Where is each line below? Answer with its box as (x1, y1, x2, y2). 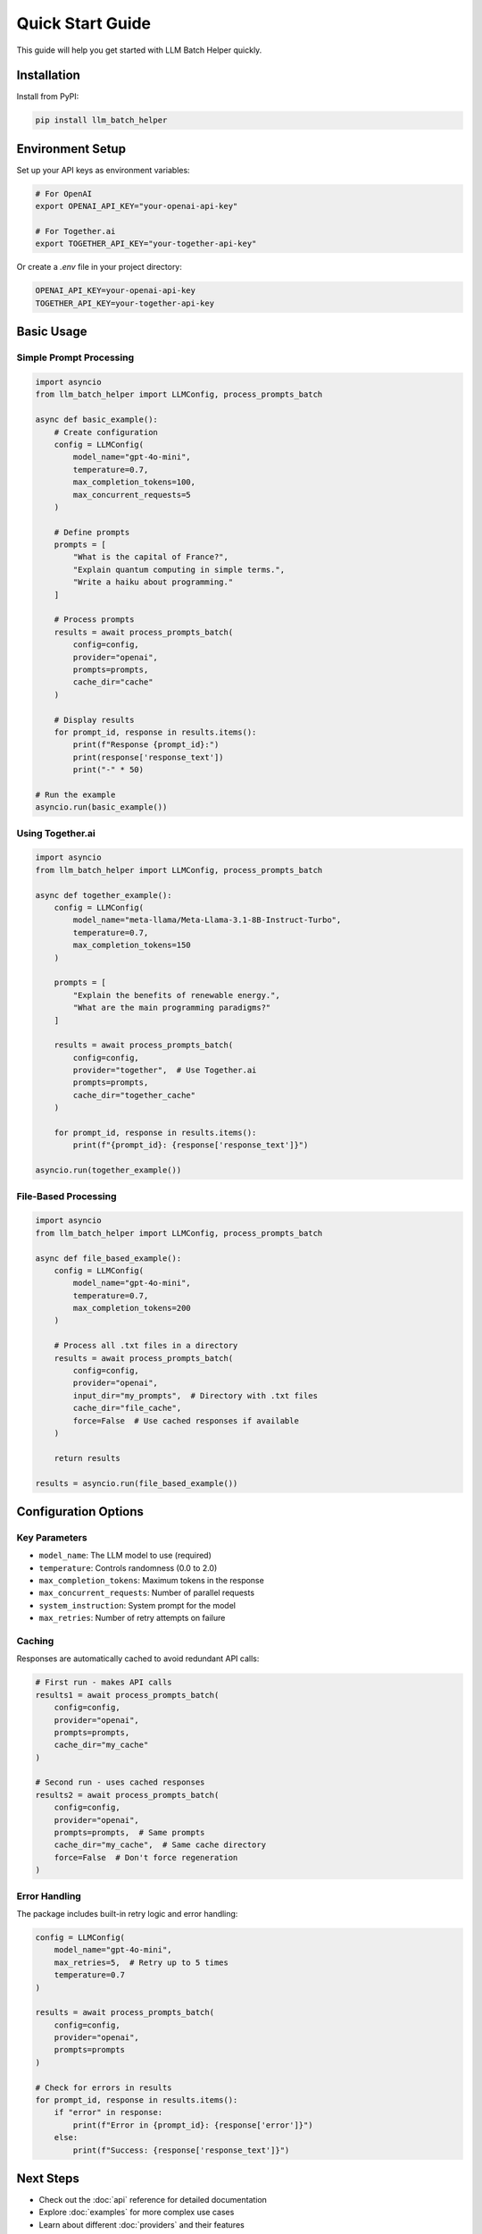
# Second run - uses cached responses (35, 1777, 205, 1787)
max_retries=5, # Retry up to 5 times (54, 1957, 229, 1968)
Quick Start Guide (16, 13, 152, 33)
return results (54, 1453, 120, 1463)
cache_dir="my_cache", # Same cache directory (54, 1840, 267, 1850)
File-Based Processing (16, 1189, 117, 1202)
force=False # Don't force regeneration (54, 1852, 238, 1862)
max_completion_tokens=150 (72, 940, 191, 951)
